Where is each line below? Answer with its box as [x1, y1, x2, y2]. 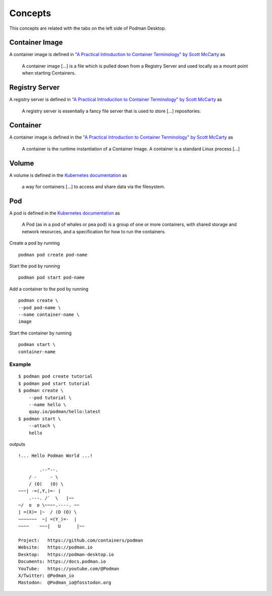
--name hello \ [28, 402, 66, 408]
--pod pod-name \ [18, 305, 61, 310]
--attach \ [28, 423, 56, 429]
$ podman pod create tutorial [18, 373, 93, 379]
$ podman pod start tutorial [18, 380, 90, 386]
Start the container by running [9, 330, 72, 336]
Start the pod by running [9, 262, 60, 269]
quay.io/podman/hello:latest [28, 409, 101, 415]
